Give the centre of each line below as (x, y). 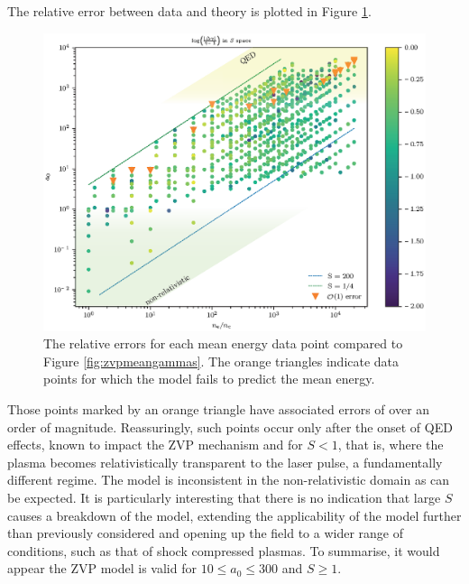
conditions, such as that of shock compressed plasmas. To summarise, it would (224, 550)
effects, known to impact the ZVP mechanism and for (155, 445)
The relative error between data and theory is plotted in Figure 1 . (189, 11)
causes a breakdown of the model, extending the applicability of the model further (234, 515)
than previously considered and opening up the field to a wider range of (206, 533)
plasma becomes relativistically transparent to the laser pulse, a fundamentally (225, 462)
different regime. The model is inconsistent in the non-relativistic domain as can (229, 480)
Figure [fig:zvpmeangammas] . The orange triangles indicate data (221, 361)
